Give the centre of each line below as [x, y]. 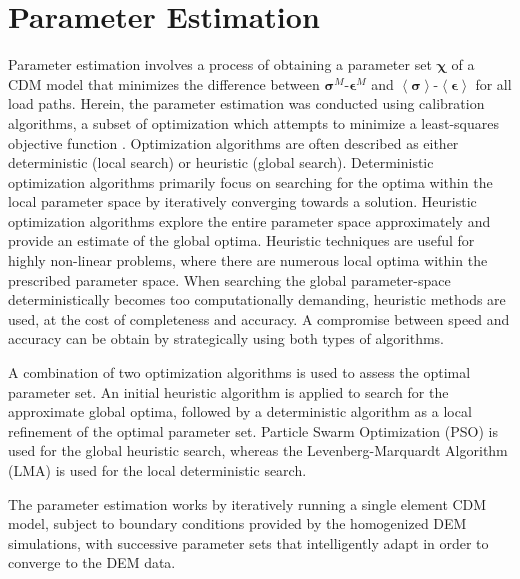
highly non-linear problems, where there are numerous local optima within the [248, 260]
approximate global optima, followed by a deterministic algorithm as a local [240, 411]
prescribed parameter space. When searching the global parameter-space [229, 279]
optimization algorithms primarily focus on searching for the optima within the [250, 181]
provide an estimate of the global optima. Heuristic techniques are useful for [241, 240]
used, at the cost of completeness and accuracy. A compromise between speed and [259, 318]
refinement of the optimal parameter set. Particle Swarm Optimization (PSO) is [253, 430]
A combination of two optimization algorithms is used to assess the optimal [239, 372]
